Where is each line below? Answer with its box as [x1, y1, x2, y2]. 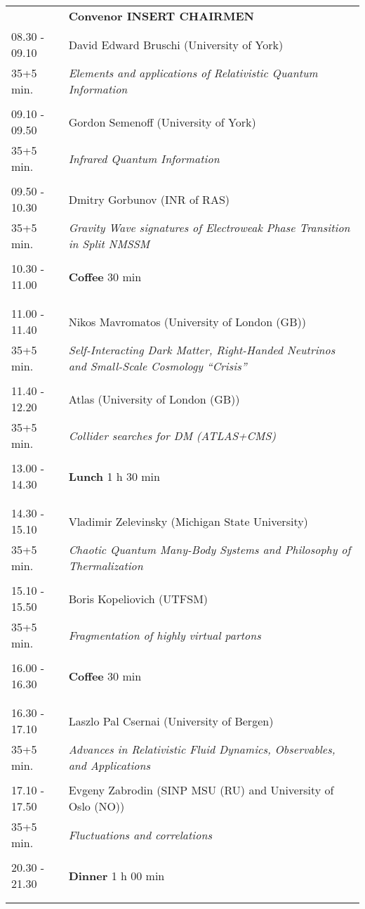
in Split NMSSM [68, 236, 150, 252]
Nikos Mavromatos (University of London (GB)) [68, 313, 306, 330]
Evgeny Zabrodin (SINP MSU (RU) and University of [68, 782, 334, 798]
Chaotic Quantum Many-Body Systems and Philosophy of [68, 541, 351, 557]
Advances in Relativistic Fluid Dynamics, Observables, [68, 741, 336, 757]
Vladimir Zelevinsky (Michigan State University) [68, 512, 308, 529]
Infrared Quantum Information [68, 150, 220, 167]
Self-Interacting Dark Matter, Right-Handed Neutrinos [68, 342, 336, 358]
